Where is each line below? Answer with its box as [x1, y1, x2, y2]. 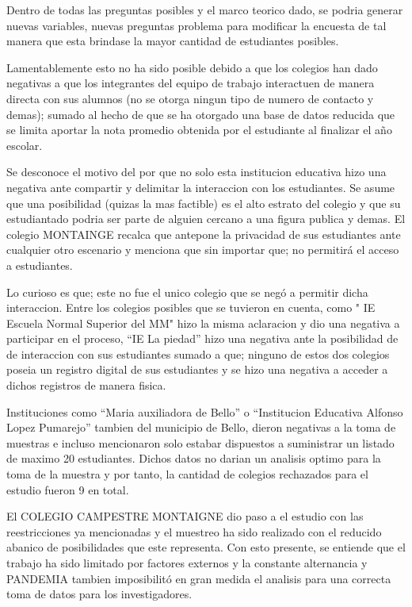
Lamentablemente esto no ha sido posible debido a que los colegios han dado [6, 59, 378, 75]
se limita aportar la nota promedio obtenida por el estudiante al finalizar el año [6, 121, 392, 138]
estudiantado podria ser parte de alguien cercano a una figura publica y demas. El [6, 210, 406, 227]
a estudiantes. [6, 256, 73, 273]
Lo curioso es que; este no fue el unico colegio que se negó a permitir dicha [6, 283, 368, 300]
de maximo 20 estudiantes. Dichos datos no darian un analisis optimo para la [6, 450, 381, 467]
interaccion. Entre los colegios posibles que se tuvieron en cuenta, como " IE [6, 299, 376, 316]
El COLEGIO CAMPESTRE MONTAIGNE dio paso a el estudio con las [6, 508, 364, 524]
